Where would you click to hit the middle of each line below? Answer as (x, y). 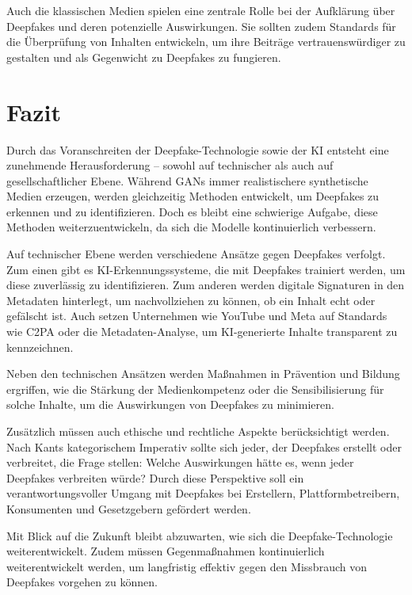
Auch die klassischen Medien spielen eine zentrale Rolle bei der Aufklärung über (201, 10)
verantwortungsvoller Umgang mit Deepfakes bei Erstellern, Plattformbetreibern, (203, 493)
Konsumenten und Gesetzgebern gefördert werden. (129, 508)
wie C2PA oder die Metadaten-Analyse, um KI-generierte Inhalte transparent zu (202, 332)
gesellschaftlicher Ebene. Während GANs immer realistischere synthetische (187, 180)
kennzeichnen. (40, 347)
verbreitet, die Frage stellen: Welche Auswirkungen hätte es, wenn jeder (180, 462)
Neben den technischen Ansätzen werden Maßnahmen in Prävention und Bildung (203, 374)
